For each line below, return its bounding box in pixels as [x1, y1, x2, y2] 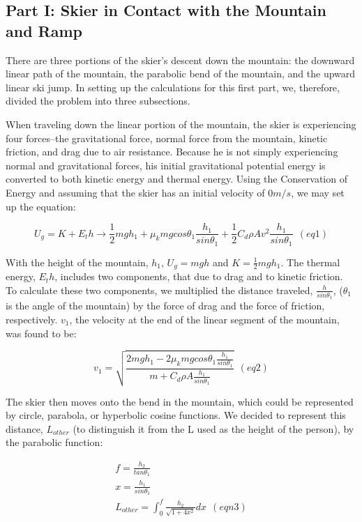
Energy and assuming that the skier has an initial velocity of [6, 185, 265, 199]
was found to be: [6, 325, 77, 340]
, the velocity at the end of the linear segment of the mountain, [69, 312, 340, 326]
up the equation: [6, 199, 76, 213]
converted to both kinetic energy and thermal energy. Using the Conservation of [6, 171, 347, 186]
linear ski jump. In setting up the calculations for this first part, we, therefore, [6, 79, 340, 94]
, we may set [291, 185, 345, 199]
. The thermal [280, 254, 340, 269]
